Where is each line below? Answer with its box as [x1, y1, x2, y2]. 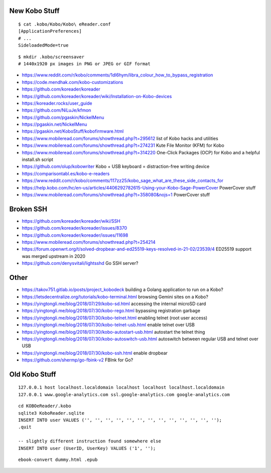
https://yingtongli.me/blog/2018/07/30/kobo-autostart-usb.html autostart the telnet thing [22, 329, 205, 335]
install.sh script [22, 156, 54, 163]
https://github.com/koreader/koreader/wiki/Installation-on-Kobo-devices [22, 93, 172, 99]
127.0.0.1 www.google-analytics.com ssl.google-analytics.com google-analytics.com [18, 392, 230, 397]
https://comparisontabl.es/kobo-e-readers [22, 170, 110, 176]
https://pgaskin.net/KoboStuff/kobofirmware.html [22, 128, 124, 134]
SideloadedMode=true [18, 43, 69, 48]
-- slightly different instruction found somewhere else [18, 438, 162, 444]
